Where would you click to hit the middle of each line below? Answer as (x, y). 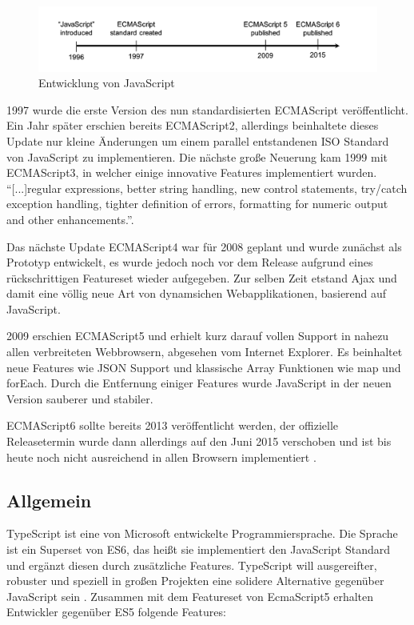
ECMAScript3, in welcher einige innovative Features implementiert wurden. (192, 172)
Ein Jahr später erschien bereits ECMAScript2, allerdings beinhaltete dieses (193, 125)
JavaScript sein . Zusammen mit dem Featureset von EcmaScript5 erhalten (190, 596)
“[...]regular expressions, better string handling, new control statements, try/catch (207, 188)
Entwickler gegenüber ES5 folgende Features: (116, 612)
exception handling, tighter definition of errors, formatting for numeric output (197, 204)
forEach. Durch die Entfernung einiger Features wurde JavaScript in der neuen (199, 383)
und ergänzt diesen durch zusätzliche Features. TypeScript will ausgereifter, (192, 565)
